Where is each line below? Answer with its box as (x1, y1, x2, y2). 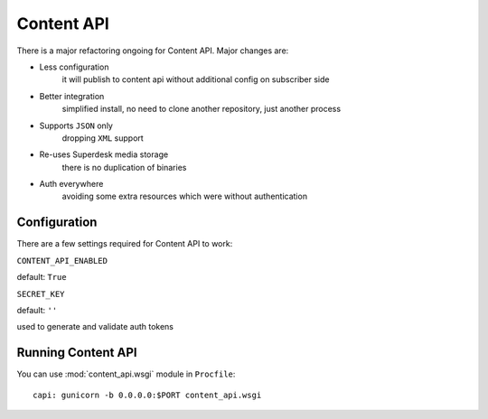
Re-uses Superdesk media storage (39, 149, 169, 160)
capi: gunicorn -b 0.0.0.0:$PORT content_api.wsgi (33, 389, 262, 400)
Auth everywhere (39, 179, 104, 190)
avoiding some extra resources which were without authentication (61, 191, 307, 202)
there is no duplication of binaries (61, 162, 187, 172)
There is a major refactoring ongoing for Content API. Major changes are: (16, 45, 289, 56)
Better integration (39, 90, 105, 101)
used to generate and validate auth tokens (16, 321, 174, 332)
